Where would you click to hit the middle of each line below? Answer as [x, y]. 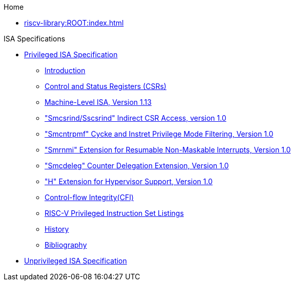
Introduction [65, 70]
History [57, 229]
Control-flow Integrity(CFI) [89, 197]
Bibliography [66, 245]
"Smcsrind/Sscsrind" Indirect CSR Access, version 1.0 [135, 118]
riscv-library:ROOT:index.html [74, 23]
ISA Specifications [35, 39]
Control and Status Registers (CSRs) [106, 86]
